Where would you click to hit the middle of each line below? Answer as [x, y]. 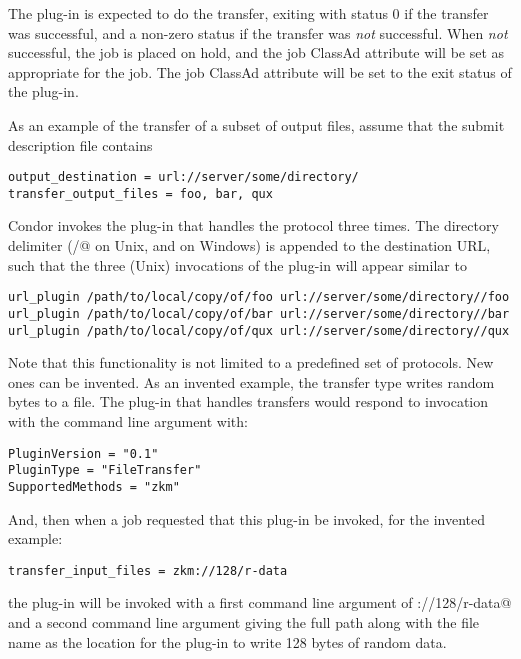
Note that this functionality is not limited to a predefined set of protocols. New [251, 362]
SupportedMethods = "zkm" [94, 486]
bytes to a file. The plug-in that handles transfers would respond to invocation [248, 401]
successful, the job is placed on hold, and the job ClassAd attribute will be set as [256, 52]
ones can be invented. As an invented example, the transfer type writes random [251, 381]
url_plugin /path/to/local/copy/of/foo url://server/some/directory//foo [259, 297]
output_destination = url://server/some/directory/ [183, 177]
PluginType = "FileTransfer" [105, 470]
